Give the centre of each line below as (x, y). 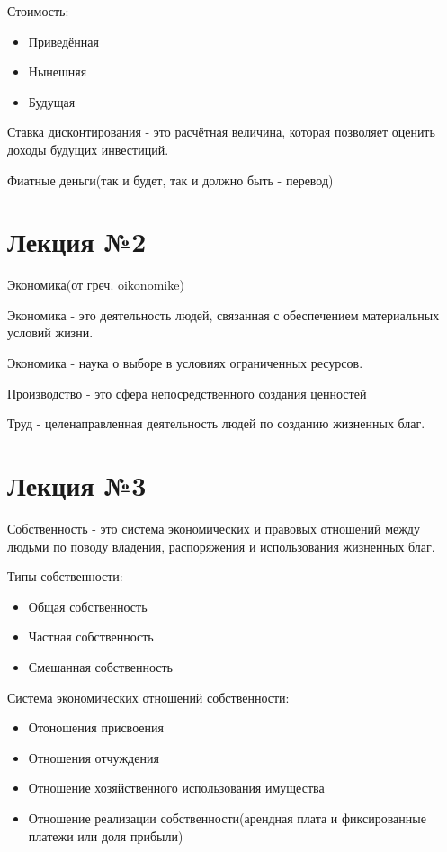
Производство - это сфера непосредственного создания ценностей (187, 393)
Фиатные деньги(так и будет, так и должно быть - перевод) (170, 179)
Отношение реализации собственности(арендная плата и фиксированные (227, 817)
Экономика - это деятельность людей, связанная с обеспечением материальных (223, 314)
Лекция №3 (77, 485)
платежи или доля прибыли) (106, 835)
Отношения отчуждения (94, 757)
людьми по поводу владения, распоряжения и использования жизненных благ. (221, 546)
